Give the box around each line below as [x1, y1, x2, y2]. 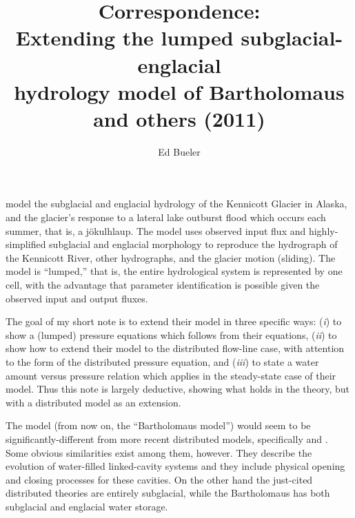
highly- [308, 223, 338, 238]
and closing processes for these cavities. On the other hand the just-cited [6, 472, 313, 486]
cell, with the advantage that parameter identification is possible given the [6, 278, 320, 292]
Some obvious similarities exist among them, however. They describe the [6, 445, 312, 459]
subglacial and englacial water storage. [6, 499, 168, 513]
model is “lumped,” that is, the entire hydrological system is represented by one [6, 264, 343, 278]
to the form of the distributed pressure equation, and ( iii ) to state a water [6, 355, 319, 369]
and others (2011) [93, 104, 265, 132]
